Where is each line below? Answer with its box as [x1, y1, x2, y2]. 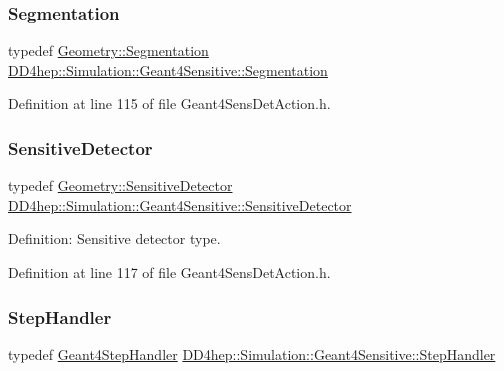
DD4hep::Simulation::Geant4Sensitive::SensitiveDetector [8, 194, 352, 215]
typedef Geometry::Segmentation [8, 40, 209, 61]
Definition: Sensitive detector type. [8, 228, 221, 249]
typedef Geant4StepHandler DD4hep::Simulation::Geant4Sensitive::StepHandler [8, 343, 496, 364]
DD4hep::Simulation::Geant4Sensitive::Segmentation [8, 59, 328, 80]
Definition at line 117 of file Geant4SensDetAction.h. [8, 262, 331, 282]
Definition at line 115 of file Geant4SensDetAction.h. [8, 93, 331, 114]
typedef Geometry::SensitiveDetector [8, 175, 233, 196]
